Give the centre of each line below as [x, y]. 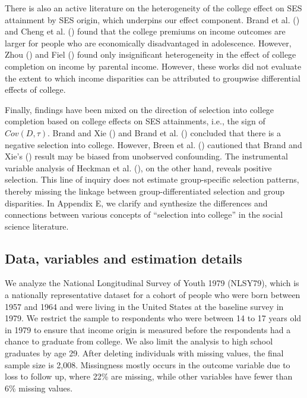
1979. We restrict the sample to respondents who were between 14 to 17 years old [153, 318]
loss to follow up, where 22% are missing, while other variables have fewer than [149, 376]
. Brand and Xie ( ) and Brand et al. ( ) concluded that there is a [164, 132]
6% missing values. [39, 388]
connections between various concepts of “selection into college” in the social [144, 214]
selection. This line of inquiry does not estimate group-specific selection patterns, [152, 179]
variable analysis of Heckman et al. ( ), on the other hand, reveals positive [138, 167]
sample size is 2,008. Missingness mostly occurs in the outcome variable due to [148, 364]
